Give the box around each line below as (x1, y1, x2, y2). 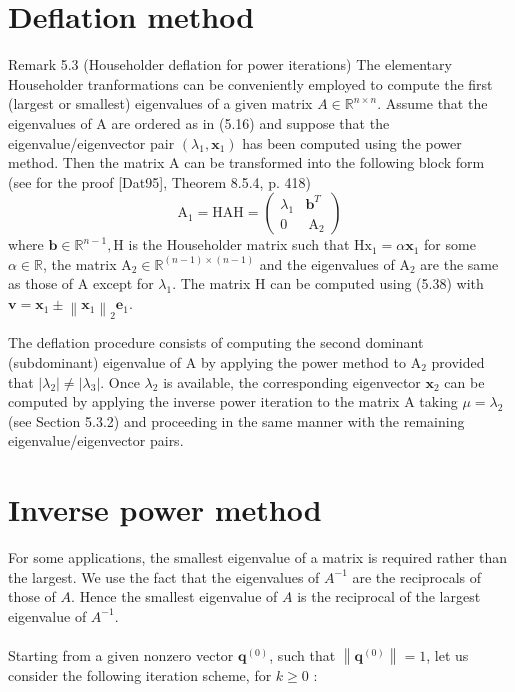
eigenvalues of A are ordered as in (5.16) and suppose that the (8, 112, 390, 133)
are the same (420, 253, 499, 274)
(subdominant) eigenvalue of (8, 352, 182, 372)
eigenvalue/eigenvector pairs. (8, 430, 184, 451)
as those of (8, 273, 74, 294)
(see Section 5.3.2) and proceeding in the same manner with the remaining (8, 410, 465, 431)
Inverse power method (8, 489, 322, 530)
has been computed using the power (242, 132, 462, 153)
